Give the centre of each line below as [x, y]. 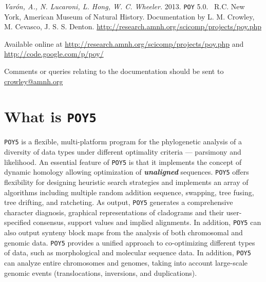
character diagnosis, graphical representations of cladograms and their [114, 212]
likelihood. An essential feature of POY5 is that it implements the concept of [123, 162]
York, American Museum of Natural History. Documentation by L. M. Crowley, [129, 16]
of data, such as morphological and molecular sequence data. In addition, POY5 [128, 252]
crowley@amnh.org [34, 81]
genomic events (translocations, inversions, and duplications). [101, 272]
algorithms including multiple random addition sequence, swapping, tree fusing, [129, 192]
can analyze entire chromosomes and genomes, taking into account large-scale [126, 263]
